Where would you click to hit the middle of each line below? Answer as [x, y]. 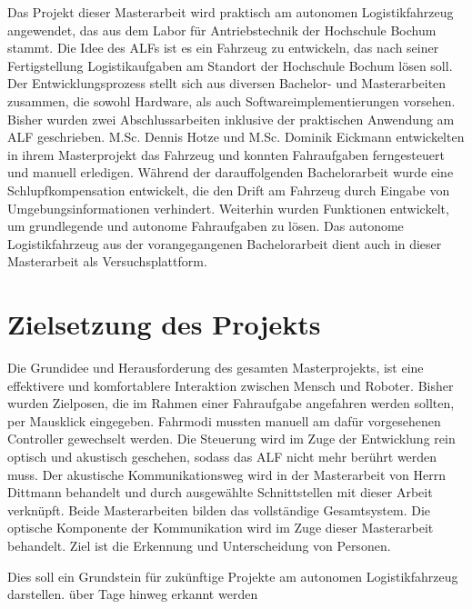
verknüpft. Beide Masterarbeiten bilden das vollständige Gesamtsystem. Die [219, 509]
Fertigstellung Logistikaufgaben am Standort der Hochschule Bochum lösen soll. [230, 65]
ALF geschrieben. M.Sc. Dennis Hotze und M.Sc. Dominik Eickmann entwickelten [236, 137]
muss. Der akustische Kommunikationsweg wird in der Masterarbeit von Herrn [226, 474]
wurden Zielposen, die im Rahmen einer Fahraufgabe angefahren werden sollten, [231, 403]
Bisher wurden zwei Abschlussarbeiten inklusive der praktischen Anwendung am [231, 119]
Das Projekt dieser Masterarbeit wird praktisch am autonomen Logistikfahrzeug [231, 12]
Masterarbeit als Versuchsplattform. [107, 261]
